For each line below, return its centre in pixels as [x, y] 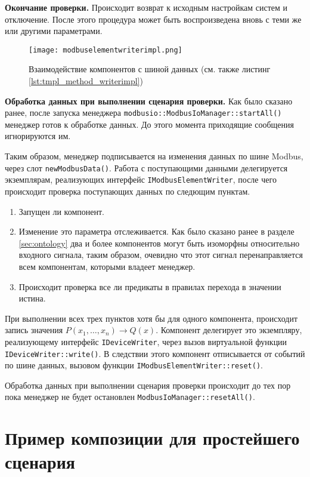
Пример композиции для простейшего [152, 438]
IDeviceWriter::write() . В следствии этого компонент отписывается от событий [155, 353]
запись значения [34, 330]
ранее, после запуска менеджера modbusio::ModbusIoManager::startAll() [143, 113]
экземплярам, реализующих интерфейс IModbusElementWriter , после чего [141, 179]
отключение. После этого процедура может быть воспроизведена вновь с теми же [153, 19]
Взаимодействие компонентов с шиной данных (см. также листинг [150, 69]
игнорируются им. [38, 136]
